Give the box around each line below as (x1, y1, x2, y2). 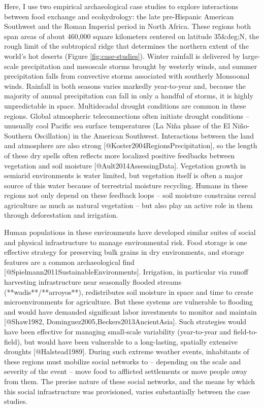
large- (242, 50, 260, 61)
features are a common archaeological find (4, 256, 135, 267)
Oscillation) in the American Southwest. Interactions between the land (34, 130, 254, 141)
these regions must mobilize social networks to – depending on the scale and (4, 356, 241, 366)
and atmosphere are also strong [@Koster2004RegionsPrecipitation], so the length (4, 140, 257, 151)
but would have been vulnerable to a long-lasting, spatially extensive (24, 336, 238, 347)
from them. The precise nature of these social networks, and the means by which (4, 376, 255, 386)
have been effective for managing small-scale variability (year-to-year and (4, 326, 232, 336)
